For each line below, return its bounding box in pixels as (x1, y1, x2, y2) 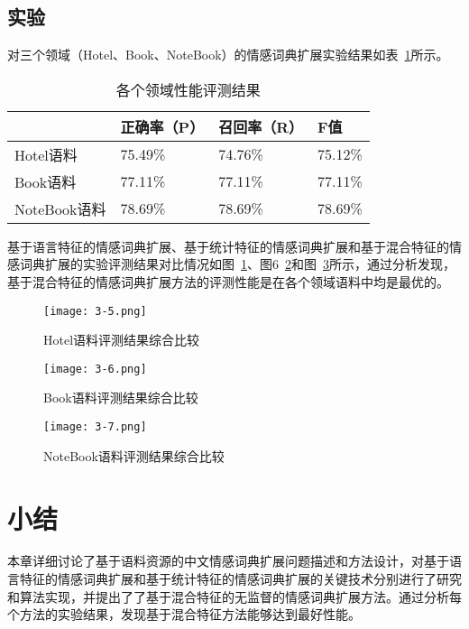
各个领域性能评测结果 (115, 79, 261, 100)
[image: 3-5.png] (43, 304, 147, 318)
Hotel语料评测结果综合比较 (43, 330, 200, 349)
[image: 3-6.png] (43, 362, 147, 375)
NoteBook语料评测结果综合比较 (43, 446, 225, 465)
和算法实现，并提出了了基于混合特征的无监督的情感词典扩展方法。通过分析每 (7, 587, 462, 606)
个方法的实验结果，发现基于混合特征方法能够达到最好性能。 (7, 605, 361, 624)
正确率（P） (120, 116, 205, 137)
